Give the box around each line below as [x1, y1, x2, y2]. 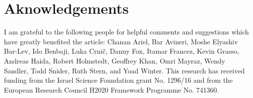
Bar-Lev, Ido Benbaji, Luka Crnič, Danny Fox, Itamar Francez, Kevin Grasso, [4, 46, 239, 56]
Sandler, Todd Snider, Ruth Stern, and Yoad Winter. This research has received [4, 65, 245, 75]
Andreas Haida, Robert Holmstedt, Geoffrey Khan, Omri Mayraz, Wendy [4, 55, 225, 65]
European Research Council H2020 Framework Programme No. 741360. [4, 84, 219, 95]
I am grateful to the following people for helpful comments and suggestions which [4, 27, 249, 37]
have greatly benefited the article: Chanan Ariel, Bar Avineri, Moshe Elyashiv [4, 36, 238, 46]
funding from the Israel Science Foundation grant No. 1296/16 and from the [4, 75, 233, 85]
